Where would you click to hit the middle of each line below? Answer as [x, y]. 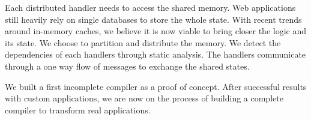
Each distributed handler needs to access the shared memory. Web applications [150, 7]
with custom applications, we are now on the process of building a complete [144, 98]
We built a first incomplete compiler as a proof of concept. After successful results [156, 86]
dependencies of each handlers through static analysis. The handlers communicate [155, 54]
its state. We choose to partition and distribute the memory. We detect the [143, 42]
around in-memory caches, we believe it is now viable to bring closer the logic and [156, 31]
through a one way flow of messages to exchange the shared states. [127, 66]
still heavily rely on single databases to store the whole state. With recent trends [153, 19]
